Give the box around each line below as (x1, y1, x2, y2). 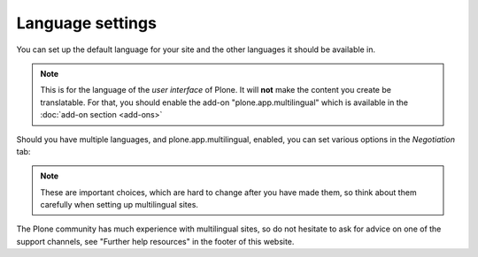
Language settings (16, 13, 157, 33)
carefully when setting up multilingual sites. (40, 200, 199, 210)
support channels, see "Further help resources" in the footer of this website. (16, 236, 295, 246)
